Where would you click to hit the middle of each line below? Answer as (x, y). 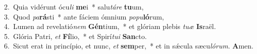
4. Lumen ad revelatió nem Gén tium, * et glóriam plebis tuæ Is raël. (110, 26)
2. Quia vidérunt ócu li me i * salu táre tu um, (74, 6)
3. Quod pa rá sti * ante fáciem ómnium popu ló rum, (84, 16)
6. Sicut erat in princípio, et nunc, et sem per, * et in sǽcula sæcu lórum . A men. (129, 46)
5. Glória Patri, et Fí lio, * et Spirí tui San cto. (75, 36)
